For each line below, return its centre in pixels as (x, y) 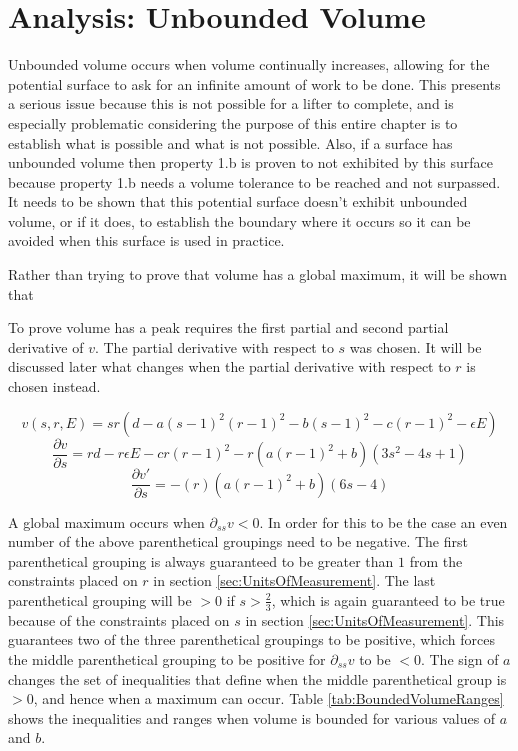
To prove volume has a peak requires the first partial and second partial (228, 327)
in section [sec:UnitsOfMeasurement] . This (375, 619)
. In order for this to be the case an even (383, 521)
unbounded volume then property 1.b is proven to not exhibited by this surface (251, 162)
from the (436, 560)
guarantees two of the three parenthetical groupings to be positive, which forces (251, 639)
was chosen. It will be (415, 346)
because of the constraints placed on (119, 619)
